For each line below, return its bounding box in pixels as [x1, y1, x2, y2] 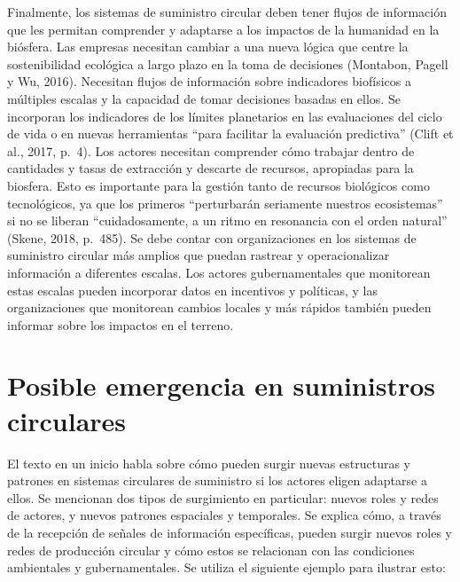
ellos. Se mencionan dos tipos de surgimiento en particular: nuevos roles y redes [7, 488, 439, 507]
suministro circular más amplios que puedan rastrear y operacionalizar [7, 246, 390, 264]
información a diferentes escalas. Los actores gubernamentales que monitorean [7, 263, 431, 281]
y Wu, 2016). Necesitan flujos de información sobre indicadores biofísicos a [7, 72, 411, 90]
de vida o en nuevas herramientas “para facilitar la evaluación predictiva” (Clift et [7, 124, 454, 143]
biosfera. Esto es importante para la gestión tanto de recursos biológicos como [7, 176, 430, 194]
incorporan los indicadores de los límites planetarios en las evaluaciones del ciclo [7, 106, 442, 125]
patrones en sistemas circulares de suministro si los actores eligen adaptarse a [7, 471, 427, 490]
